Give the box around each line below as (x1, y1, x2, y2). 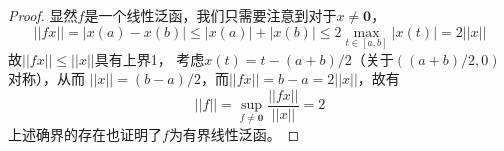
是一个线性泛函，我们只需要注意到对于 (84, 5, 337, 25)
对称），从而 (8, 68, 85, 89)
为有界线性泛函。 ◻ (168, 123, 300, 144)
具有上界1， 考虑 (94, 48, 205, 69)
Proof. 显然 (8, 5, 78, 25)
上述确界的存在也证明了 (8, 123, 162, 144)
